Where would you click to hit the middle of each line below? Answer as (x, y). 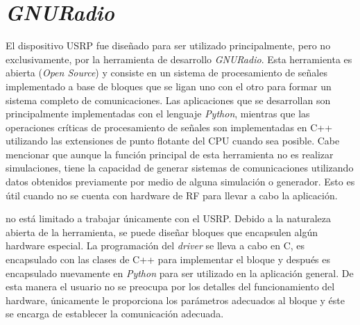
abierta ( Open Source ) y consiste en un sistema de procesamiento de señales (166, 73)
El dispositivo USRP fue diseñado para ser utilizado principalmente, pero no (168, 45)
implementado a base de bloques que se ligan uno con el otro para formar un (169, 86)
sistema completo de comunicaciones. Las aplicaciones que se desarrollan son (168, 100)
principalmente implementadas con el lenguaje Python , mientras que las (158, 114)
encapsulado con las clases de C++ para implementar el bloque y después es (168, 259)
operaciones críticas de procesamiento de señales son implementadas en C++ (169, 127)
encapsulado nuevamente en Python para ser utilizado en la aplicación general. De (180, 273)
